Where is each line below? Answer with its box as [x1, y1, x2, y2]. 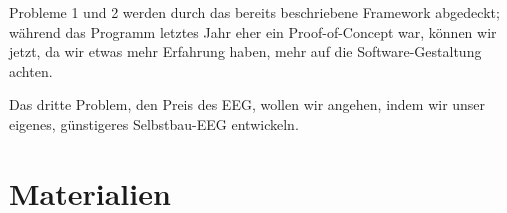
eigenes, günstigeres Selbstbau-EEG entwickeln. [9, 113, 299, 134]
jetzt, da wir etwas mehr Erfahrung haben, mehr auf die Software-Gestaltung [9, 41, 482, 62]
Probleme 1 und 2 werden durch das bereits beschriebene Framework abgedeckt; [9, 2, 500, 22]
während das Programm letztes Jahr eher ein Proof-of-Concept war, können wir [9, 21, 497, 42]
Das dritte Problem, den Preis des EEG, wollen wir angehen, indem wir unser [9, 94, 486, 115]
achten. [9, 60, 53, 81]
